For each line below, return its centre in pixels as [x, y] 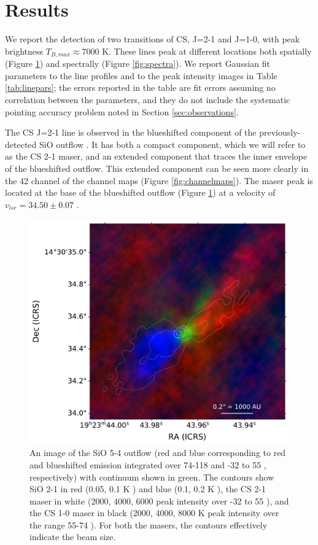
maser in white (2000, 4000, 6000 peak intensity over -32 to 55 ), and [159, 501]
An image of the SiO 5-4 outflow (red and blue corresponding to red [158, 453]
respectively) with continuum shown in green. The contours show [152, 477]
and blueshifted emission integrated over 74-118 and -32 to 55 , [148, 464]
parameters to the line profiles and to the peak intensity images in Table [141, 75]
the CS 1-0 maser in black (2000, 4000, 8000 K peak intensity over [154, 513]
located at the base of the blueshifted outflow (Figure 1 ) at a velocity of [140, 192]
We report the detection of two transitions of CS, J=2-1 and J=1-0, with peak [153, 39]
